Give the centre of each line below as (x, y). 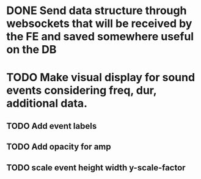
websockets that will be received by (99, 24)
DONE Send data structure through (97, 11)
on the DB (31, 50)
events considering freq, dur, (82, 91)
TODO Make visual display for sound (101, 78)
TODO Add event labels (52, 126)
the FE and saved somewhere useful (100, 37)
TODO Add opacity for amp (59, 147)
